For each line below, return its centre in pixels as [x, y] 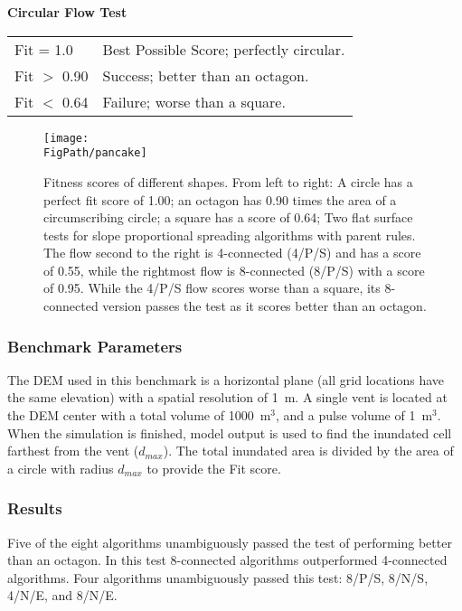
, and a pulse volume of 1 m [354, 415]
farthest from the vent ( [73, 451]
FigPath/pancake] [95, 153]
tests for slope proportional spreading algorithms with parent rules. [230, 235]
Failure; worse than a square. [194, 101]
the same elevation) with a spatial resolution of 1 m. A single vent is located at [227, 397]
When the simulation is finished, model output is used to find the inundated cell [230, 432]
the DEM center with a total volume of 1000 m [139, 415]
